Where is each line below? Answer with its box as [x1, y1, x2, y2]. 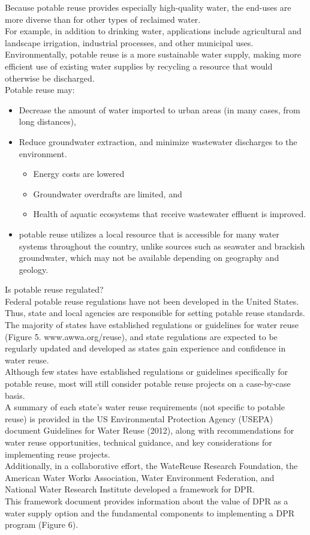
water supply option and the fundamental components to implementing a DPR [5, 506, 295, 519]
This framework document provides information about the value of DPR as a [5, 494, 288, 507]
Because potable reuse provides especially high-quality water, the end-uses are [5, 1, 291, 13]
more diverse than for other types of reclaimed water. [5, 13, 201, 25]
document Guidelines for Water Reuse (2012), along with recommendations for [5, 424, 294, 437]
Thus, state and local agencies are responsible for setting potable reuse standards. [5, 306, 305, 319]
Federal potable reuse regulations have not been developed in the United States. [5, 294, 299, 307]
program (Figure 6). [5, 518, 79, 531]
